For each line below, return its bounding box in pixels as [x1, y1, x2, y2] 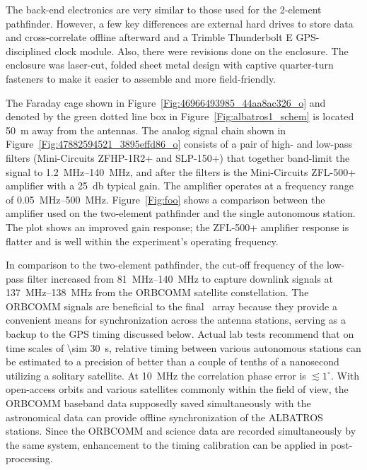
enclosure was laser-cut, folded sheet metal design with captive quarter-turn [6, 57, 334, 72]
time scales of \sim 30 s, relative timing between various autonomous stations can [6, 340, 361, 355]
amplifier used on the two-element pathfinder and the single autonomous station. [6, 206, 356, 221]
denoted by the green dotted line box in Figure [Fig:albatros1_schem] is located [6, 109, 354, 124]
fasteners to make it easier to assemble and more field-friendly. [6, 71, 276, 86]
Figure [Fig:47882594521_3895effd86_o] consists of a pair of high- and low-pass [6, 136, 353, 151]
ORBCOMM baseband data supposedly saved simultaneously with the [6, 396, 311, 411]
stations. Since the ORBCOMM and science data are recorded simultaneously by [6, 423, 356, 438]
